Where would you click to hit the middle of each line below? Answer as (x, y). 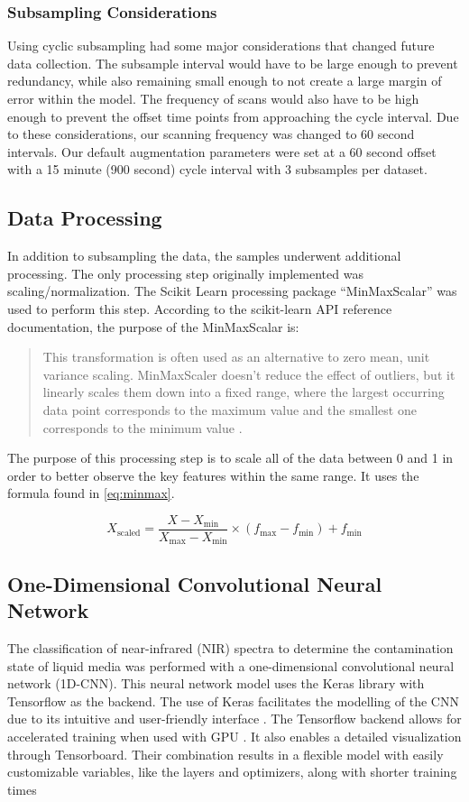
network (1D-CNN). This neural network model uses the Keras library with (216, 683)
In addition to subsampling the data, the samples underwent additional (204, 256)
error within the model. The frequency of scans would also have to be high (213, 98)
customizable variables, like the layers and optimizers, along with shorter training (232, 772)
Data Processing (85, 218)
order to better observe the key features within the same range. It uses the (213, 475)
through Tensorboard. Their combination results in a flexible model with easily (225, 754)
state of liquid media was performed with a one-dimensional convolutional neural (231, 665)
